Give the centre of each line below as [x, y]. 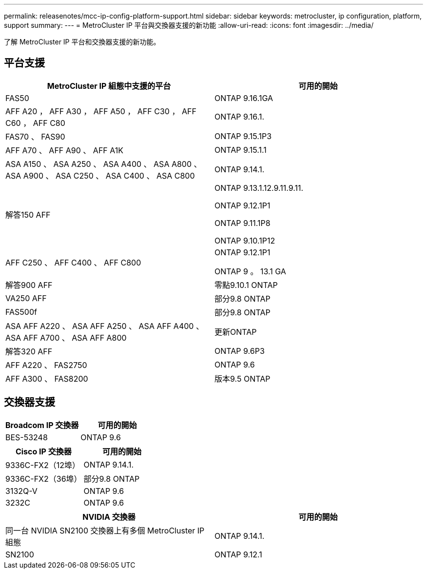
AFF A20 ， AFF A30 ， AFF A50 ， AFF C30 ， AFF [101, 111]
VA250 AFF [26, 298]
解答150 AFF [28, 215]
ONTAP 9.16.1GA [244, 98]
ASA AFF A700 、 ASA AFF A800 [66, 338]
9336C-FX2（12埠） [43, 465]
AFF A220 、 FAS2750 [46, 365]
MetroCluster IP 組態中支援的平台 [109, 86]
